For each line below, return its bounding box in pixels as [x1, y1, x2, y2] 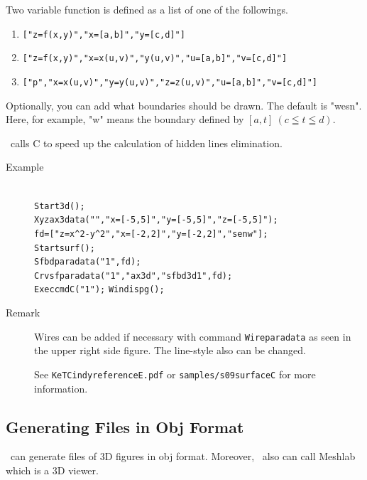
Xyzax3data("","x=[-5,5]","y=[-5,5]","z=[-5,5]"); [34, 215, 278, 225]
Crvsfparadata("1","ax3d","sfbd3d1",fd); [34, 270, 233, 281]
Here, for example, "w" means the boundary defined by [6, 112, 244, 127]
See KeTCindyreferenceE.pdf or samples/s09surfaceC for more [34, 366, 316, 381]
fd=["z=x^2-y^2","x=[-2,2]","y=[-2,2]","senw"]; [34, 228, 268, 239]
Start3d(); [34, 201, 85, 211]
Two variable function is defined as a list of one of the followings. [6, 2, 288, 16]
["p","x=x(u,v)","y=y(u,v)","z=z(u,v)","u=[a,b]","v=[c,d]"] [22, 77, 318, 87]
